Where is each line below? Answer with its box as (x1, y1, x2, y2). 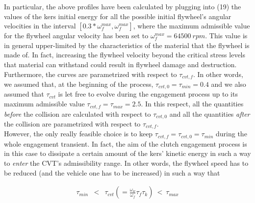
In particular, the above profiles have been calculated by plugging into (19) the (4, 1, 241, 11)
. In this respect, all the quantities (141, 99, 244, 109)
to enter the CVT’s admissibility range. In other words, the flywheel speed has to (4, 158, 249, 168)
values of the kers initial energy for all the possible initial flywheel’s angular (4, 11, 231, 21)
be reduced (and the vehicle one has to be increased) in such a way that (4, 167, 220, 178)
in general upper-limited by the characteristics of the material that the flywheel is (4, 40, 250, 50)
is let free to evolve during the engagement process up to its (58, 89, 238, 99)
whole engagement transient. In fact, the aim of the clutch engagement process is (4, 138, 247, 149)
